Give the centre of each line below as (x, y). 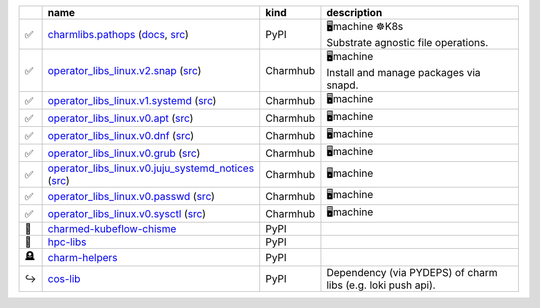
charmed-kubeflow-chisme (112, 228)
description (354, 12)
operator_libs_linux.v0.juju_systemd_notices (151, 168)
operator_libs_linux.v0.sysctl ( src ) (127, 213)
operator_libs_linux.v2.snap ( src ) (124, 70)
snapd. (342, 85)
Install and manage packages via (403, 72)
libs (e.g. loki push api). (381, 285)
